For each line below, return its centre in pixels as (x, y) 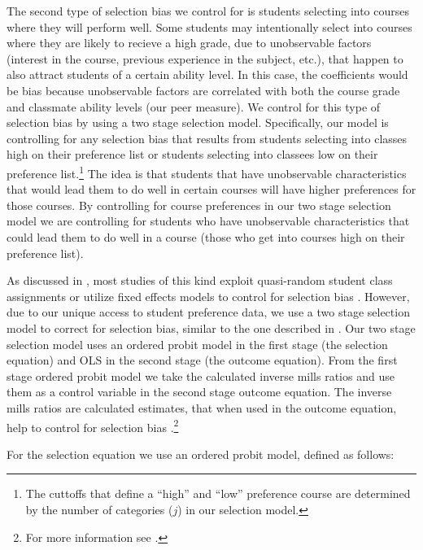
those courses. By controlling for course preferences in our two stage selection (199, 205)
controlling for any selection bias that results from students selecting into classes (207, 138)
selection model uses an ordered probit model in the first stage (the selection (197, 344)
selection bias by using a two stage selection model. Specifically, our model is (198, 122)
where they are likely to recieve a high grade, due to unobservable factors (189, 43)
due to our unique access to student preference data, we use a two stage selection (208, 312)
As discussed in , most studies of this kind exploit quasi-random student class (200, 280)
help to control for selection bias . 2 (93, 426)
